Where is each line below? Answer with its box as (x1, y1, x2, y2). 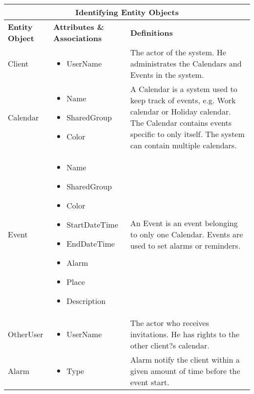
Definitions (130, 26, 173, 38)
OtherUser (8, 328, 43, 340)
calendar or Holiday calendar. (130, 106, 231, 117)
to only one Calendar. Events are (130, 228, 243, 240)
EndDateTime (66, 238, 115, 249)
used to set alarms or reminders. (130, 239, 241, 251)
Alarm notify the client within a (130, 354, 240, 365)
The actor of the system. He (130, 46, 226, 58)
